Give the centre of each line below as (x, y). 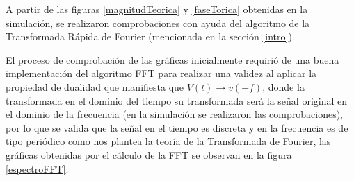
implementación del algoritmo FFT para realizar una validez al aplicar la (161, 73)
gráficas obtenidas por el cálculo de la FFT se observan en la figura (149, 154)
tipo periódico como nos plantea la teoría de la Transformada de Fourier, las (168, 141)
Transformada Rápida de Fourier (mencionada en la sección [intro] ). (150, 36)
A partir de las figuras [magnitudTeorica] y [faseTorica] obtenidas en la (157, 9)
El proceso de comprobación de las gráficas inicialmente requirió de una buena (172, 59)
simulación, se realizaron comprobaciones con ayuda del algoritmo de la (158, 23)
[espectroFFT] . (37, 168)
